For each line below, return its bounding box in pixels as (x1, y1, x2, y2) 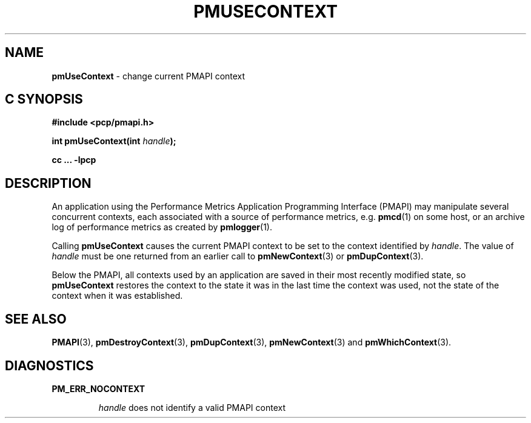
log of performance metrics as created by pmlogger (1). (52, 222, 272, 233)
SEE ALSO (5, 311, 67, 327)
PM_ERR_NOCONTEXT (52, 383, 145, 394)
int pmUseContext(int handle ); (52, 136, 176, 147)
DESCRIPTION (5, 175, 92, 191)
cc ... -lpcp (52, 155, 96, 165)
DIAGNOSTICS (5, 358, 94, 373)
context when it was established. (52, 290, 183, 301)
